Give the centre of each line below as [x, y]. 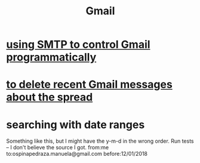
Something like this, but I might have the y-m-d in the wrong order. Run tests [100, 141]
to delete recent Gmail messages [90, 84]
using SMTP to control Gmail [78, 44]
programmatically [51, 57]
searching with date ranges [76, 124]
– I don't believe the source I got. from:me [58, 147]
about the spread [50, 97]
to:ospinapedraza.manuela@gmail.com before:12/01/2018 [77, 154]
